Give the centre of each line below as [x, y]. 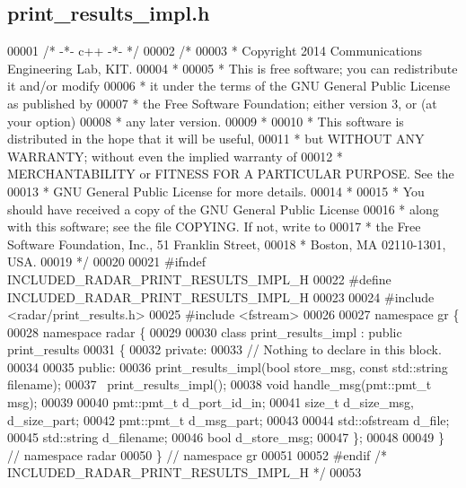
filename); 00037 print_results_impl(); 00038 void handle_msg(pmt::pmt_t [220, 384]
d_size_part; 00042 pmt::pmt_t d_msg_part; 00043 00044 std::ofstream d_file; [229, 419]
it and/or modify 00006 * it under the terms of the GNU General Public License [229, 86]
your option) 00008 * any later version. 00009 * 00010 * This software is [206, 121]
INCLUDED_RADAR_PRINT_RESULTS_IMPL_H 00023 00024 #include [221, 296]
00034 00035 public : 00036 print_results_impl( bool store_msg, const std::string [228, 366]
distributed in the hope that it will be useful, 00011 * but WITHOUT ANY [216, 139]
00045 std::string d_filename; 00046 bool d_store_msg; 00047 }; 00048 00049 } [226, 437]
